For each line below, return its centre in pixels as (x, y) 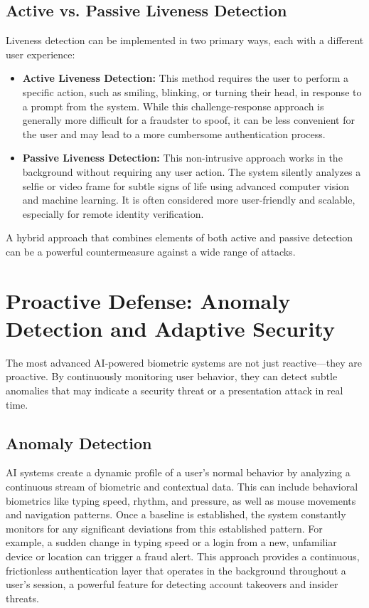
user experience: (41, 54)
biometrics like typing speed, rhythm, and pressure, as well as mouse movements (181, 500)
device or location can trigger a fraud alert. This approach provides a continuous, (183, 556)
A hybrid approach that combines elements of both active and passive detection (180, 237)
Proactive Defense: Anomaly (148, 300)
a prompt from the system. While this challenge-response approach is (173, 106)
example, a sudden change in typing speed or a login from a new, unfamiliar (171, 542)
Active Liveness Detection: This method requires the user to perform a (185, 78)
